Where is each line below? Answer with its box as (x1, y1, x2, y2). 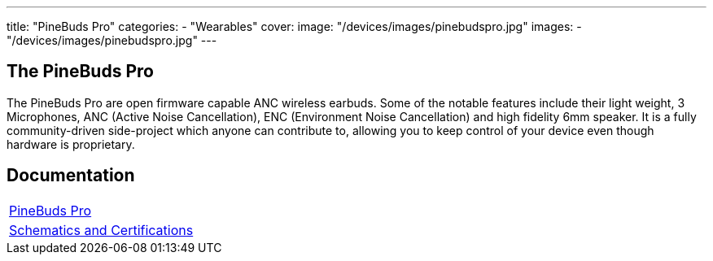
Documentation (7, 165, 135, 186)
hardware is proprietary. (7, 137, 135, 151)
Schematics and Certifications (9, 221, 194, 238)
